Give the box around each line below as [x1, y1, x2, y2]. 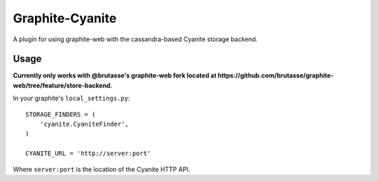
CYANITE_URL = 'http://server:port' [25, 150, 151, 157]
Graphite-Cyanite [13, 10, 117, 26]
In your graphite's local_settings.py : [13, 94, 130, 103]
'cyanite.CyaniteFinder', [39, 120, 129, 129]
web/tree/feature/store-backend [13, 81, 111, 89]
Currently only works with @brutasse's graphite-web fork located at [13, 71, 217, 80]
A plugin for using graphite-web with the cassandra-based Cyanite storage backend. [13, 35, 258, 43]
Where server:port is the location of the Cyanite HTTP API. [13, 165, 190, 173]
